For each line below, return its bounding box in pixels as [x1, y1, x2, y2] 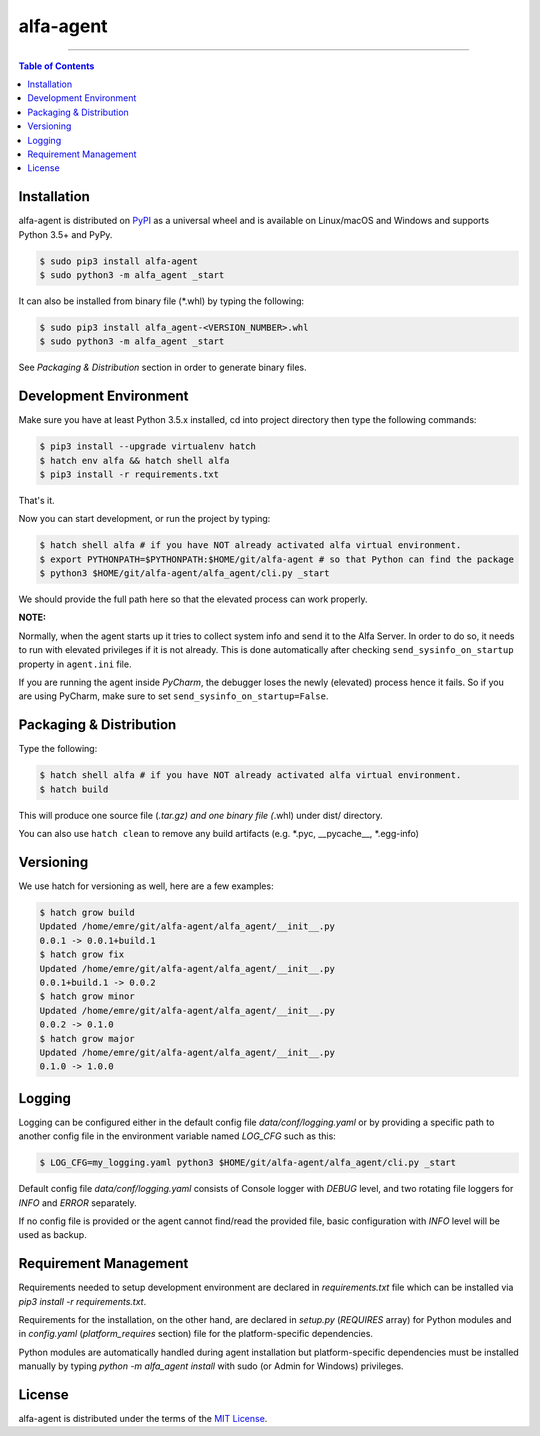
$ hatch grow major [39, 1033, 135, 1044]
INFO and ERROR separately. [18, 1196, 137, 1209]
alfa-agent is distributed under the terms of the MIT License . [18, 1413, 268, 1425]
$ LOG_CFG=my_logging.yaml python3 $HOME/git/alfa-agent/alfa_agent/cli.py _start [39, 1157, 457, 1169]
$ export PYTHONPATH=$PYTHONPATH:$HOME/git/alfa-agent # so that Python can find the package [39, 553, 515, 565]
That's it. [18, 494, 55, 506]
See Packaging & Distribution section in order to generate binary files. [18, 361, 307, 374]
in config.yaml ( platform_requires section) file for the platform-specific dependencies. [18, 1328, 374, 1340]
